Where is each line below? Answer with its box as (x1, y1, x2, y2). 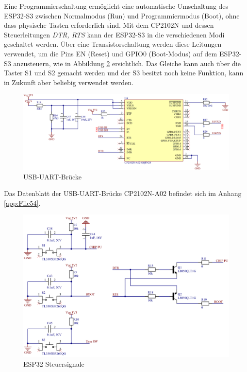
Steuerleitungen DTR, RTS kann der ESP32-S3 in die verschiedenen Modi (4, 29, 225, 39)
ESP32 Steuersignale (23, 358, 84, 369)
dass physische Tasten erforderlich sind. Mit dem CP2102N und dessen (4, 20, 214, 30)
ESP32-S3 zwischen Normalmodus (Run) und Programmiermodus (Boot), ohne (4, 10, 240, 20)
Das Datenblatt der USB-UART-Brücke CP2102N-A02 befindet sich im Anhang (4, 188, 242, 198)
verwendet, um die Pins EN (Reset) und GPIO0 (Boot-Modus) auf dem (4, 48, 217, 58)
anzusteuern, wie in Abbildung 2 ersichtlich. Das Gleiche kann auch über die (13, 58, 241, 68)
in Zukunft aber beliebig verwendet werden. (4, 77, 133, 87)
